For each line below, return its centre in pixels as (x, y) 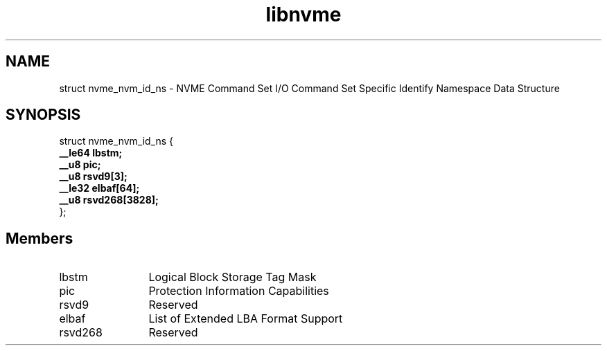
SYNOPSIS (43, 115)
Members (39, 238)
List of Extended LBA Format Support (246, 319)
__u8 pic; (80, 165)
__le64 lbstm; (91, 153)
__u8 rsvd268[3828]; (109, 200)
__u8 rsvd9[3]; (93, 177)
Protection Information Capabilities (239, 291)
